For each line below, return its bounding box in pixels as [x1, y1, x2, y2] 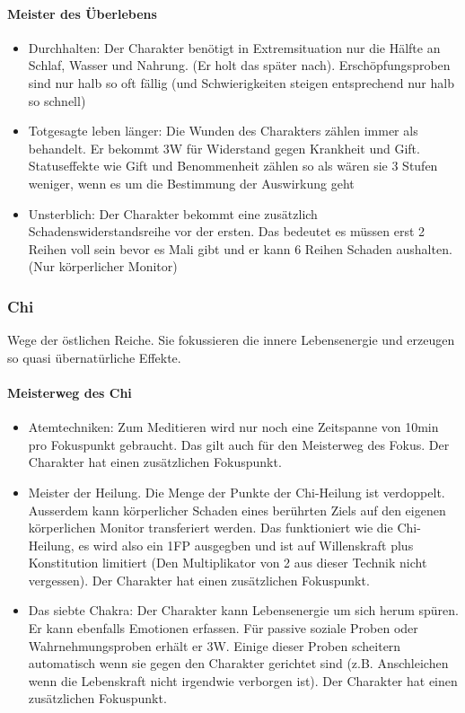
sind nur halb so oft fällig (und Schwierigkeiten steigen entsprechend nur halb [28, 73, 454, 92]
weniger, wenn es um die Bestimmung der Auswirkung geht [28, 173, 355, 192]
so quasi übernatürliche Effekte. [7, 348, 181, 366]
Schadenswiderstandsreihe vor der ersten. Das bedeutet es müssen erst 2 [28, 222, 426, 241]
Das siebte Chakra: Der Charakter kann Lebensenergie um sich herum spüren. [28, 601, 459, 620]
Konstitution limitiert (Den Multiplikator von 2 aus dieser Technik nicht [28, 553, 427, 572]
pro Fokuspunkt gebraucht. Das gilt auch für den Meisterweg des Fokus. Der [28, 435, 450, 453]
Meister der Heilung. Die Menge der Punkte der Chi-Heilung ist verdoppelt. [28, 482, 445, 501]
